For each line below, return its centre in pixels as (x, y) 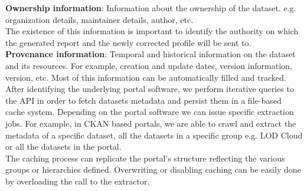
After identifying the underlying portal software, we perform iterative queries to (150, 89)
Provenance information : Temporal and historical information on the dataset (151, 54)
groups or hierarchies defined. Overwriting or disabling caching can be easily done (153, 169)
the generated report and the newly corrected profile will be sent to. (128, 42)
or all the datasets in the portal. (63, 146)
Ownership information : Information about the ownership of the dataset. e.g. (151, 8)
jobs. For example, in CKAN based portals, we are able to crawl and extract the (151, 123)
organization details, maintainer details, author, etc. (99, 19)
